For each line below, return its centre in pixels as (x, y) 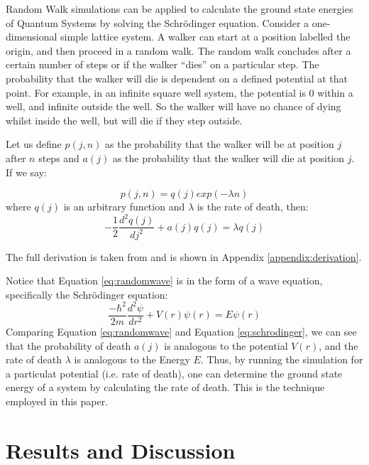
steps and (59, 157)
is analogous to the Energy (132, 359)
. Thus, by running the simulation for (282, 359)
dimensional (32, 37)
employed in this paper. (57, 401)
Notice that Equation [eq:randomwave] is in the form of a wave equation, (164, 280)
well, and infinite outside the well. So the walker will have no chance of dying (174, 106)
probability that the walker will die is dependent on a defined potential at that (177, 78)
